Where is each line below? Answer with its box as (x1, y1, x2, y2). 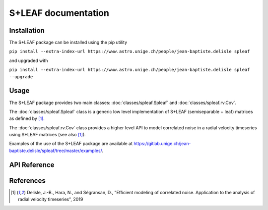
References (9, 176, 46, 185)
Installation (9, 26, 45, 35)
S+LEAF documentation (9, 7, 109, 18)
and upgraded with (9, 57, 48, 63)
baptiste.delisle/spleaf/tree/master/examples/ (9, 148, 102, 154)
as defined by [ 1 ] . (9, 115, 45, 121)
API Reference (9, 160, 55, 169)
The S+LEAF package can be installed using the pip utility (9, 40, 128, 46)
